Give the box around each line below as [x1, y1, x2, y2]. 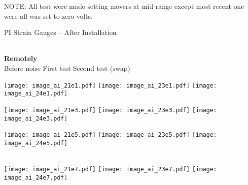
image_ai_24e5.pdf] [4, 139, 68, 147]
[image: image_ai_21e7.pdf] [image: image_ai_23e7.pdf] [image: [4, 166, 217, 173]
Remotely [4, 53, 37, 63]
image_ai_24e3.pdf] [4, 115, 68, 122]
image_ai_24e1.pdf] [4, 90, 68, 97]
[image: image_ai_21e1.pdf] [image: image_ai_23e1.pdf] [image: [4, 82, 217, 89]
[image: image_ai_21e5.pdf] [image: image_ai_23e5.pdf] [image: [4, 131, 217, 139]
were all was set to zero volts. [4, 10, 93, 21]
